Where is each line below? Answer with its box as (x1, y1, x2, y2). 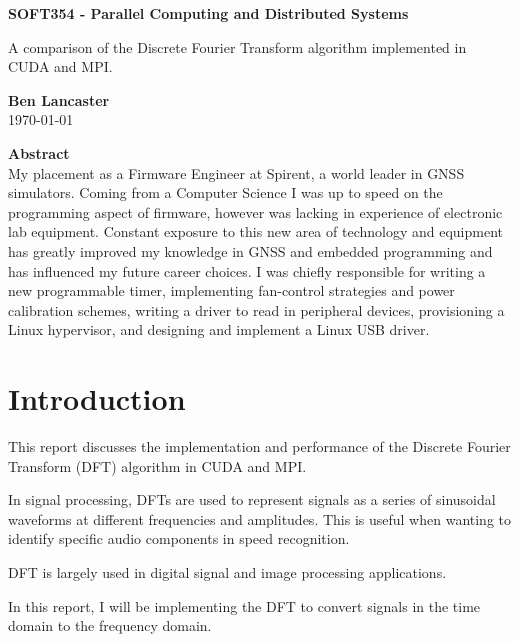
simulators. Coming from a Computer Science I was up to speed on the (8, 182, 443, 203)
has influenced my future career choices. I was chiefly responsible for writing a (8, 260, 486, 281)
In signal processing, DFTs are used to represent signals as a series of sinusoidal (8, 489, 496, 510)
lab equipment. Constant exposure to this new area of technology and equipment (8, 221, 503, 242)
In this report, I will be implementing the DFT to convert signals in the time (8, 595, 481, 616)
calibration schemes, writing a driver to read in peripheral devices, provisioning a (8, 299, 505, 320)
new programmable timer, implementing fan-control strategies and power (8, 280, 455, 301)
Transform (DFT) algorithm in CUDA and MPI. (8, 455, 307, 476)
